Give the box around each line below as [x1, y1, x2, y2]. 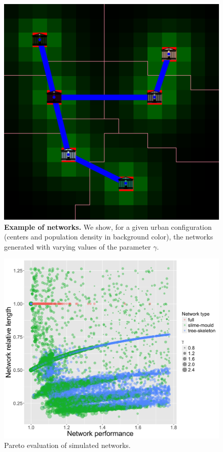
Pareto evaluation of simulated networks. [4, 440, 131, 450]
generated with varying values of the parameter [4, 241, 151, 252]
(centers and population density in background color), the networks [4, 231, 213, 242]
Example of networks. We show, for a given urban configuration [4, 221, 212, 232]
